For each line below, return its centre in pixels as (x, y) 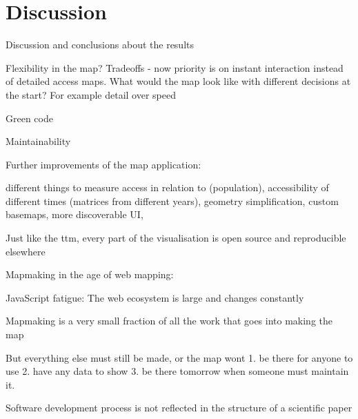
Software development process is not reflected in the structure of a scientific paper (179, 408)
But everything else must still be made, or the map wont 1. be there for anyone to (179, 357)
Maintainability (38, 141)
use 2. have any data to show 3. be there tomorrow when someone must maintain (177, 371)
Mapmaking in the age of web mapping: (90, 274)
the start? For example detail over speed (91, 94)
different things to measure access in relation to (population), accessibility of (167, 187)
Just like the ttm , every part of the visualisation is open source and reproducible (176, 238)
